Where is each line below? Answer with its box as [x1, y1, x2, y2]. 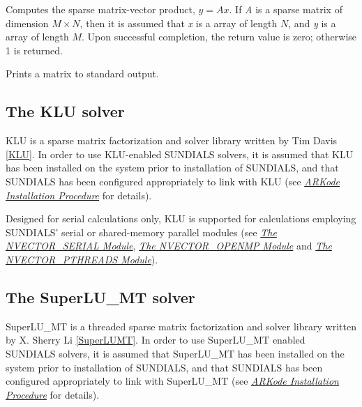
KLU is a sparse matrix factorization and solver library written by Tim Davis [6, 133, 338, 148]
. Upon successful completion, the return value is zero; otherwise [81, 29, 357, 44]
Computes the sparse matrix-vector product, [6, 2, 195, 16]
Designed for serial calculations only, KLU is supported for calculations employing [6, 211, 356, 226]
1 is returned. [6, 43, 63, 57]
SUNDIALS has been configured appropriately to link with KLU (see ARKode [6, 174, 340, 188]
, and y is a [288, 15, 336, 30]
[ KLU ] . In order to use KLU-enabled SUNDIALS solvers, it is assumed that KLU [6, 146, 354, 161]
